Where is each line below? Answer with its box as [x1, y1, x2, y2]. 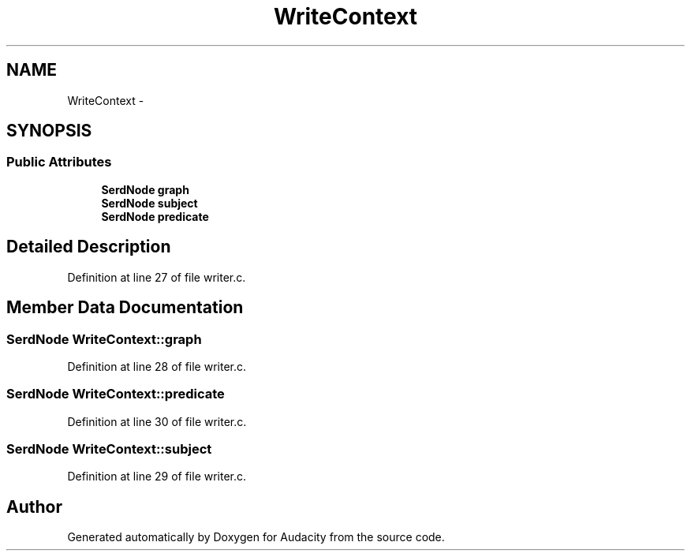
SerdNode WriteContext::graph [6, 331, 202, 347]
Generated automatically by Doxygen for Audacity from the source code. [67, 530, 445, 544]
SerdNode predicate [101, 209, 209, 223]
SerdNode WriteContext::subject [6, 441, 212, 457]
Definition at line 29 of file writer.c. [67, 469, 247, 484]
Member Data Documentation [6, 297, 244, 318]
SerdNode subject [101, 196, 198, 210]
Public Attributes [6, 154, 112, 170]
